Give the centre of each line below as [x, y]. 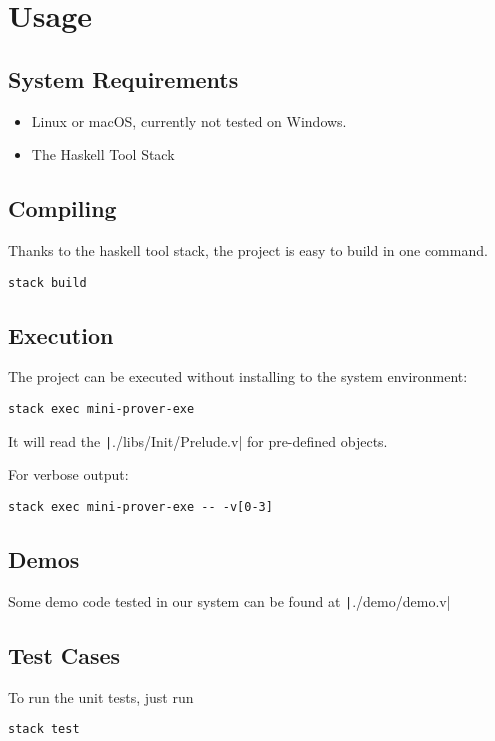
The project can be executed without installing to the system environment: [238, 376]
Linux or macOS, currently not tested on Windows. [189, 120]
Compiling [62, 208]
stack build [47, 282]
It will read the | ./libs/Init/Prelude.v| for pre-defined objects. [198, 440]
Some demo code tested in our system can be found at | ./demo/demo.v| [229, 600]
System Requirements [123, 78]
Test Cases [64, 654]
